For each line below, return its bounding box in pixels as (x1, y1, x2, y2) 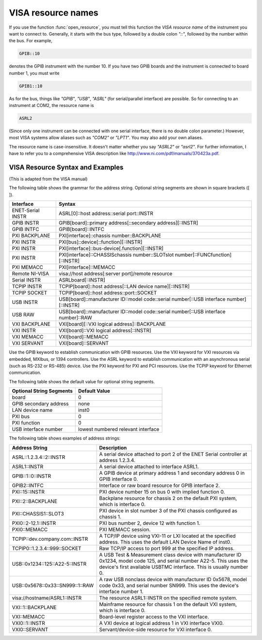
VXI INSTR (12, 327, 36, 334)
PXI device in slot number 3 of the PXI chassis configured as (99, 507, 238, 514)
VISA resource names (9, 7, 98, 18)
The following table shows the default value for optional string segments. (9, 378, 155, 384)
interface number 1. (99, 588, 144, 595)
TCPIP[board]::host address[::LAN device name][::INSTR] (58, 283, 190, 290)
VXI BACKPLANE (12, 321, 50, 328)
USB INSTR (12, 299, 38, 306)
